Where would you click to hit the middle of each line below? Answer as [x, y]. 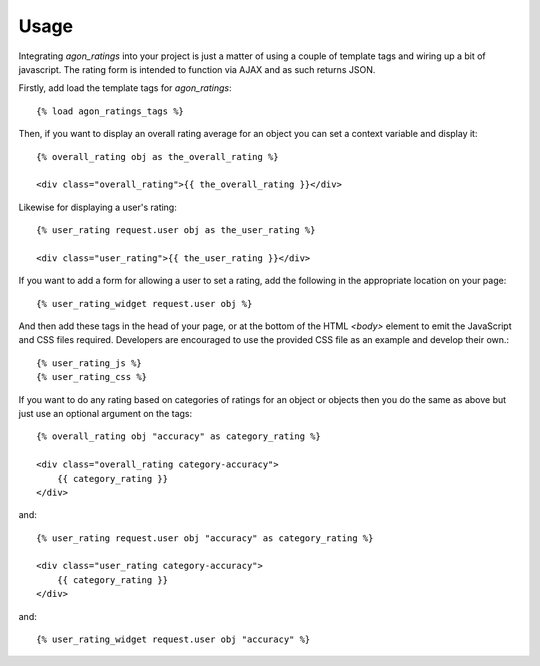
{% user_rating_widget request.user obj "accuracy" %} [173, 639]
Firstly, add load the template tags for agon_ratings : [125, 88]
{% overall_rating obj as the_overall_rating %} [157, 156]
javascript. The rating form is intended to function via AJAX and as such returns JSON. [197, 69]
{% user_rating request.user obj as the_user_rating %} [176, 230]
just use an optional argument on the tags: [105, 413]
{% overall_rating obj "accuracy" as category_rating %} [179, 436]
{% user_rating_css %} [92, 377]
